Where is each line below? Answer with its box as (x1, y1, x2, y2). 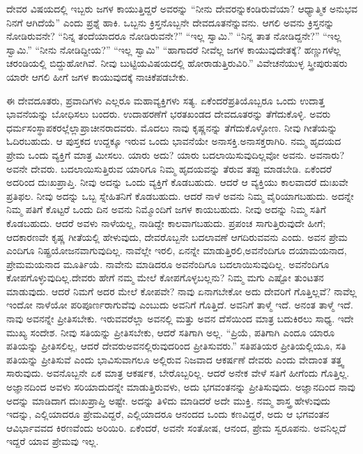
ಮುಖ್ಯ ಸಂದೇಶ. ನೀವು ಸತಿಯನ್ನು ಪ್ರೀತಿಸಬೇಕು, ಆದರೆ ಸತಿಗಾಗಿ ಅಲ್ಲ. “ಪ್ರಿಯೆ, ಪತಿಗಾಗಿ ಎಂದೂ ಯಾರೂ (6, 324, 335, 339)
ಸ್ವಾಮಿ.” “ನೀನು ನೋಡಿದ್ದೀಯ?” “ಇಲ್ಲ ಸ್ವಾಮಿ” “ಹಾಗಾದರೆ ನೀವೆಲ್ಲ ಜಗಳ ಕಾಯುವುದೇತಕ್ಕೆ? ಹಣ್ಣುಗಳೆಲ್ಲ (6, 42, 341, 56)
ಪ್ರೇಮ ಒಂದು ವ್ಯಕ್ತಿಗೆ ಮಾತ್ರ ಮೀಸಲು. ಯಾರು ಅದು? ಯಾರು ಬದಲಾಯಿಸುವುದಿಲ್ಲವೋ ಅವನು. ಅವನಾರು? (6, 147, 344, 162)
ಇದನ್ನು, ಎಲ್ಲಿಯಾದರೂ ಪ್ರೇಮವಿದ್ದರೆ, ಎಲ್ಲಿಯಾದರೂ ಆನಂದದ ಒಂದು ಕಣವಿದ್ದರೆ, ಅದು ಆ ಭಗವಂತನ (6, 407, 330, 421)
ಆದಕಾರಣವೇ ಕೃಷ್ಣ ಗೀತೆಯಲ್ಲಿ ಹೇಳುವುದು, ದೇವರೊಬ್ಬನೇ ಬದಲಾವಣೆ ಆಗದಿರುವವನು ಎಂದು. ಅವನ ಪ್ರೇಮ (6, 229, 348, 244)
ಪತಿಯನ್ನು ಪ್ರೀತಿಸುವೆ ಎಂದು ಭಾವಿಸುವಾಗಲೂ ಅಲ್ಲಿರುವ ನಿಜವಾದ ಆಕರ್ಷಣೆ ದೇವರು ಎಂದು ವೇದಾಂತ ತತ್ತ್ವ (6, 352, 344, 366)
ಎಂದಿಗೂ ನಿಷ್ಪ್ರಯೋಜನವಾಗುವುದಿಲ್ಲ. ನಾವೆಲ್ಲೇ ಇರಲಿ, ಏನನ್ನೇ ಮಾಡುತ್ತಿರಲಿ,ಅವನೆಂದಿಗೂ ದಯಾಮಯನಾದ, (6, 243, 347, 258)
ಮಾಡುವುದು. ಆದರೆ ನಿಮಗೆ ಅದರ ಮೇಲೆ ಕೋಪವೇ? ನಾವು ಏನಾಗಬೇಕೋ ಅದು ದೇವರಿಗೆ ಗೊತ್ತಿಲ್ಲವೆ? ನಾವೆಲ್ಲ (6, 283, 357, 298)
